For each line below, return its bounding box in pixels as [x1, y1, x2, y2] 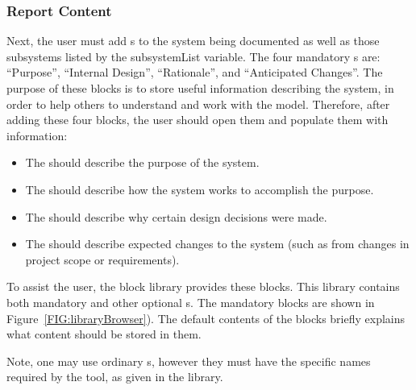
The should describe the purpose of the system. [25, 154, 260, 171]
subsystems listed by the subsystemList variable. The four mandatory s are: [6, 48, 381, 64]
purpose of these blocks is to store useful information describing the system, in [6, 80, 394, 96]
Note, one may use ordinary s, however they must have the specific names [6, 352, 371, 369]
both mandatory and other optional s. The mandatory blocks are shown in [6, 293, 375, 310]
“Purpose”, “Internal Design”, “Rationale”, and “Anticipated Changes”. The [6, 64, 383, 81]
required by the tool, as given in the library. [6, 368, 223, 385]
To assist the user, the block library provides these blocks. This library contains [6, 278, 400, 295]
